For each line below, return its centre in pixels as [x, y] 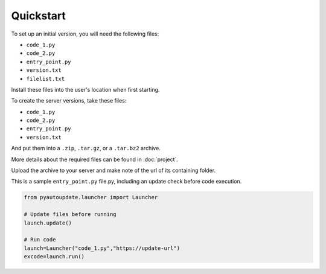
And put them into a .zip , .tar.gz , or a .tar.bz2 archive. [86, 148]
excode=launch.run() [54, 257]
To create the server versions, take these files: [69, 101]
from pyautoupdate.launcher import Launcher [91, 197]
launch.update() [48, 223]
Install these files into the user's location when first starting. [85, 89]
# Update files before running [70, 215]
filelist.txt [46, 79]
